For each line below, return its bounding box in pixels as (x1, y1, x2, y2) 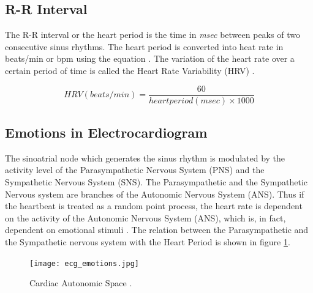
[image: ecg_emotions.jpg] (29, 259, 139, 268)
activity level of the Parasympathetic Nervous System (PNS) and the (5, 163, 265, 176)
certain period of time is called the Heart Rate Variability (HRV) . (5, 64, 255, 76)
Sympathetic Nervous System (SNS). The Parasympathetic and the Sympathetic (5, 176, 308, 188)
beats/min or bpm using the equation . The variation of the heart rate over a (5, 52, 295, 65)
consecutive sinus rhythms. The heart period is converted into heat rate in (5, 40, 284, 53)
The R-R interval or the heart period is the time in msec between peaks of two (5, 28, 300, 41)
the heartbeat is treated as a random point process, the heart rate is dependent (5, 199, 303, 212)
